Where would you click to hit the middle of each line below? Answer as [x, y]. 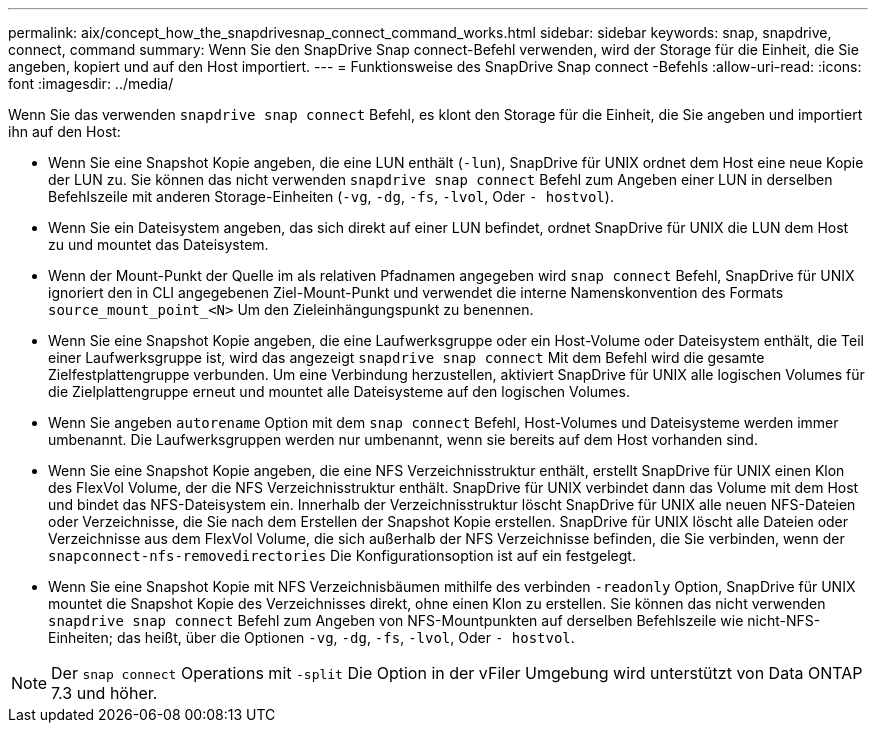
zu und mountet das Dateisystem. [158, 244]
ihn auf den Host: [64, 131]
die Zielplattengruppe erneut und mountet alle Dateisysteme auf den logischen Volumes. [339, 391]
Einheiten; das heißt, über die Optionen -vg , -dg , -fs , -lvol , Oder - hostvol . [311, 637]
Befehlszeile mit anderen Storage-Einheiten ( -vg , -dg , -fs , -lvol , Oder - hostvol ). [331, 196]
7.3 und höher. [104, 693]
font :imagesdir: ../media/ [91, 83]
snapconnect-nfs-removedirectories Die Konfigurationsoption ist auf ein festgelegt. [342, 555]
